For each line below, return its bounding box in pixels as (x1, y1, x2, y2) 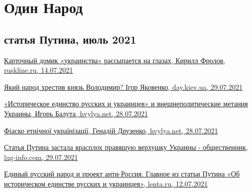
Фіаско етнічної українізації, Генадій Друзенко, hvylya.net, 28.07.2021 (4, 125, 218, 135)
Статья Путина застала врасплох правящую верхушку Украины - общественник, (4, 142, 248, 152)
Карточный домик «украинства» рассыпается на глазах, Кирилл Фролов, (4, 55, 225, 65)
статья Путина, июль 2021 (4, 31, 137, 47)
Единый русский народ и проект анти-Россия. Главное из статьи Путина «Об (4, 168, 240, 179)
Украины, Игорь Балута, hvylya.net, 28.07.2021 (4, 108, 148, 118)
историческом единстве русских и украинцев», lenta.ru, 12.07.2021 (4, 178, 208, 188)
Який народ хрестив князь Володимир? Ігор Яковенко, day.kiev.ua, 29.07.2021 (4, 81, 243, 92)
